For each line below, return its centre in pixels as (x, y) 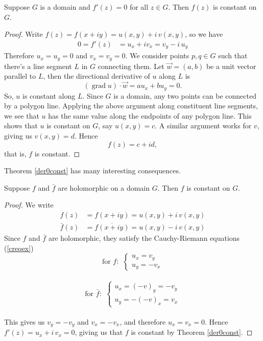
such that (233, 55)
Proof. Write (23, 34)
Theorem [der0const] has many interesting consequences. (92, 170)
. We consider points (157, 55)
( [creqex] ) (19, 248)
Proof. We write (29, 205)
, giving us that (99, 332)
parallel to (20, 76)
